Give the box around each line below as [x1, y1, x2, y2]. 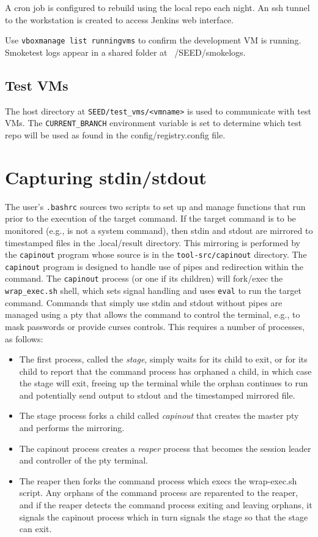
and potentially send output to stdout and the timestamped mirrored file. [19, 388, 295, 401]
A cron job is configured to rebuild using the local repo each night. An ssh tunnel [5, 1, 310, 13]
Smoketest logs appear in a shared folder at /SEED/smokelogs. [5, 45, 246, 58]
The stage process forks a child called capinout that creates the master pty [19, 409, 299, 422]
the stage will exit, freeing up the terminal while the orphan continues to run [19, 377, 308, 389]
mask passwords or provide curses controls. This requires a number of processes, [5, 320, 305, 332]
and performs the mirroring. [19, 421, 125, 434]
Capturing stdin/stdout [5, 164, 207, 189]
